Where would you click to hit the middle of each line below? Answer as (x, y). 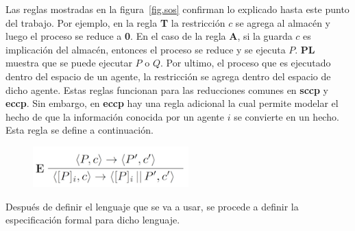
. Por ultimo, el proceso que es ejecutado (246, 63)
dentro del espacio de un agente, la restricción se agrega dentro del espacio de (168, 76)
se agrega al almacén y (283, 22)
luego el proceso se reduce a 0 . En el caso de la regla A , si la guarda (149, 36)
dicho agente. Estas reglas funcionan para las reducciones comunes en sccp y (167, 89)
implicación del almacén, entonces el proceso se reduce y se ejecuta (146, 49)
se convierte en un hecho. (286, 116)
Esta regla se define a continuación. (79, 130)
